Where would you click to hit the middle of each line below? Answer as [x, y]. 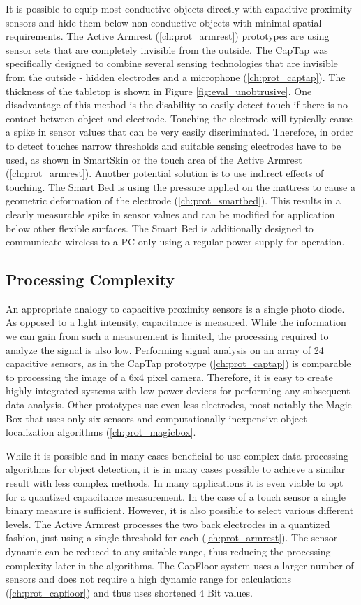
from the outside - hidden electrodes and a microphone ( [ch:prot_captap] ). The [176, 77]
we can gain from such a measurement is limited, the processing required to [167, 336]
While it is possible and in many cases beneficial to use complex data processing [177, 455]
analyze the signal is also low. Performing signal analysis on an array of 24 [165, 349]
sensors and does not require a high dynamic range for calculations [148, 579]
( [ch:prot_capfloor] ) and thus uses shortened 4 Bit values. [129, 592]
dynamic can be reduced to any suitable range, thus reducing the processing [168, 551]
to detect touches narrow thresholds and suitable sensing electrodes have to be [174, 145]
